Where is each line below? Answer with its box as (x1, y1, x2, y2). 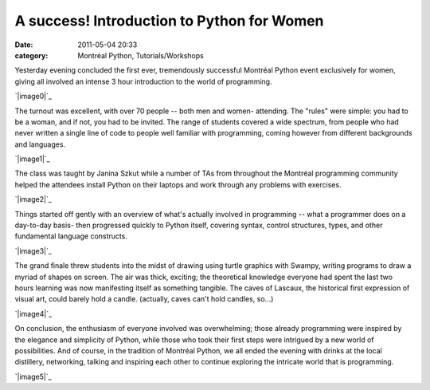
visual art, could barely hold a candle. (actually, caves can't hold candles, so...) (14, 294, 274, 304)
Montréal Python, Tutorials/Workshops (77, 50, 205, 60)
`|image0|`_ (14, 92, 52, 101)
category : (14, 50, 49, 60)
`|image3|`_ (14, 246, 52, 255)
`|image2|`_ (14, 195, 52, 204)
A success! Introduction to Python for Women (14, 12, 324, 30)
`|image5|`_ (14, 372, 52, 381)
